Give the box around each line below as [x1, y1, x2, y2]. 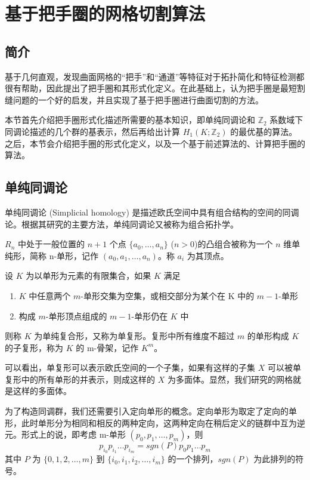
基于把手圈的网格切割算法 [5, 1, 206, 26]
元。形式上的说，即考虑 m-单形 [5, 428, 126, 441]
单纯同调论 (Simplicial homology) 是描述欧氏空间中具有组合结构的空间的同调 [5, 205, 299, 218]
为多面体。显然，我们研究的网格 [167, 373, 293, 385]
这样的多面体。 [13, 384, 72, 397]
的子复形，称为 [5, 341, 63, 353]
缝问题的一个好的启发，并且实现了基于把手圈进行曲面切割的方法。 [5, 93, 263, 106]
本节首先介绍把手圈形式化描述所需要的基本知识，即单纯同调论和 [5, 113, 255, 126]
